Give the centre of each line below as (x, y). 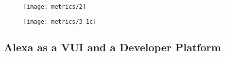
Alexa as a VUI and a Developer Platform (112, 47)
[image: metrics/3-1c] (60, 21)
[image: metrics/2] (55, 7)
